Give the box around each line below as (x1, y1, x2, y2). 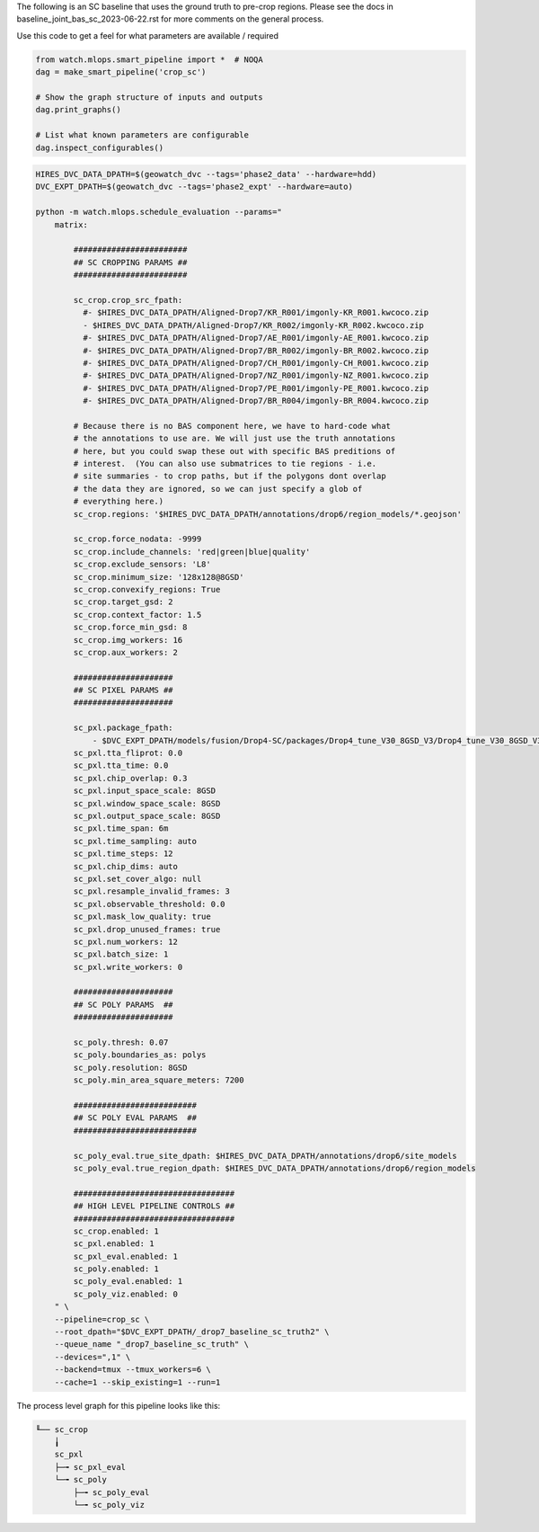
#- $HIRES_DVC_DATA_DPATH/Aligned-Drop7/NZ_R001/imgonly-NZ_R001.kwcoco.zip (82, 370, 429, 381)
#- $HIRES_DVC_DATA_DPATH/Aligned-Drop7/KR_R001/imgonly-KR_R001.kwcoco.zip (82, 307, 429, 318)
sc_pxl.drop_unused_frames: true (73, 924, 221, 934)
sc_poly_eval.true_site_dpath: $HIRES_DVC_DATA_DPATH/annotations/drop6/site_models (73, 1151, 457, 1161)
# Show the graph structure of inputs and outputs (35, 92, 264, 102)
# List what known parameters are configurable (35, 130, 249, 140)
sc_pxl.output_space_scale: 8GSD (73, 811, 221, 821)
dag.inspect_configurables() (35, 142, 164, 153)
